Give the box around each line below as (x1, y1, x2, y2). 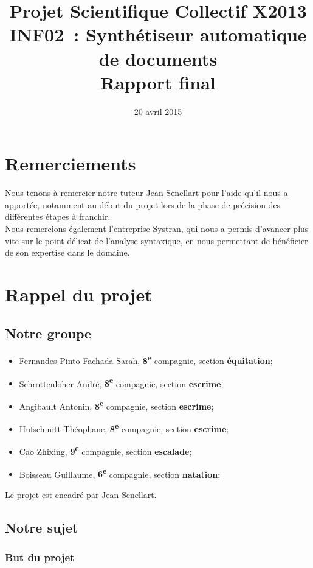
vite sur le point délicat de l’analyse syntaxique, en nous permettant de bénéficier (5, 234, 308, 247)
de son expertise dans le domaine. (5, 246, 130, 259)
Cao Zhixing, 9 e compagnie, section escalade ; (19, 443, 192, 458)
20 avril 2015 (134, 105, 182, 117)
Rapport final (100, 69, 216, 94)
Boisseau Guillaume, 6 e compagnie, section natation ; (19, 466, 221, 480)
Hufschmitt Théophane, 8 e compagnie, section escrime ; (19, 421, 229, 435)
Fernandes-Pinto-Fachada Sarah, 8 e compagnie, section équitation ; (19, 352, 273, 367)
